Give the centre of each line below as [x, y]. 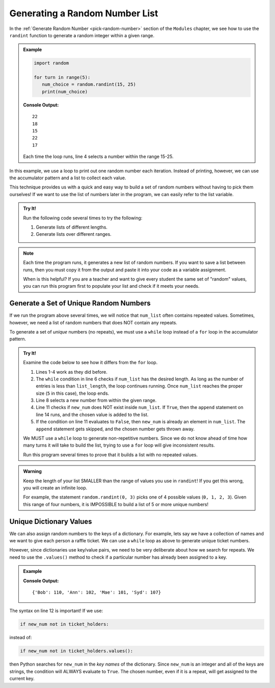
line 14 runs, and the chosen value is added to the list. [92, 415]
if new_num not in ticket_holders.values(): [77, 651]
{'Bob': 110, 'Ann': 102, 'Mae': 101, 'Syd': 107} [97, 593]
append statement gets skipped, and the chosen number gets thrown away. [115, 429]
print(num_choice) [65, 91]
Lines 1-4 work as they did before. [72, 372]
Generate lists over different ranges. [74, 234]
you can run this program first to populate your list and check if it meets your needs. [111, 286]
